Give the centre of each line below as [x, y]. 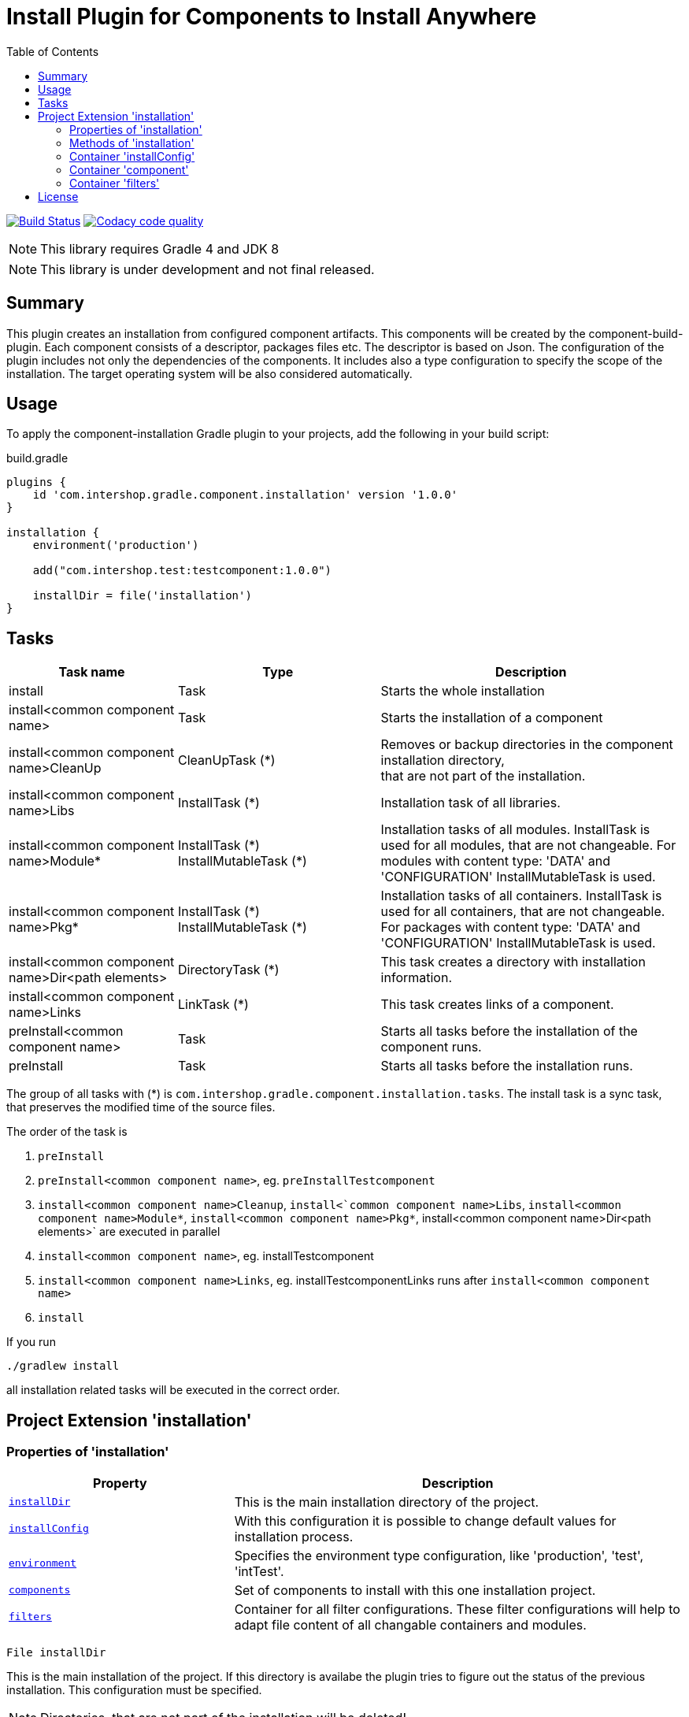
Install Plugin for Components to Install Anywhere [272, 17]
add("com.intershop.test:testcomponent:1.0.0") [182, 571]
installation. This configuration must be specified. [134, 1689]
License [58, 196]
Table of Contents [53, 51]
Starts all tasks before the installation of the [509, 1031]
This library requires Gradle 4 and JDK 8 [160, 248]
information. [417, 978]
